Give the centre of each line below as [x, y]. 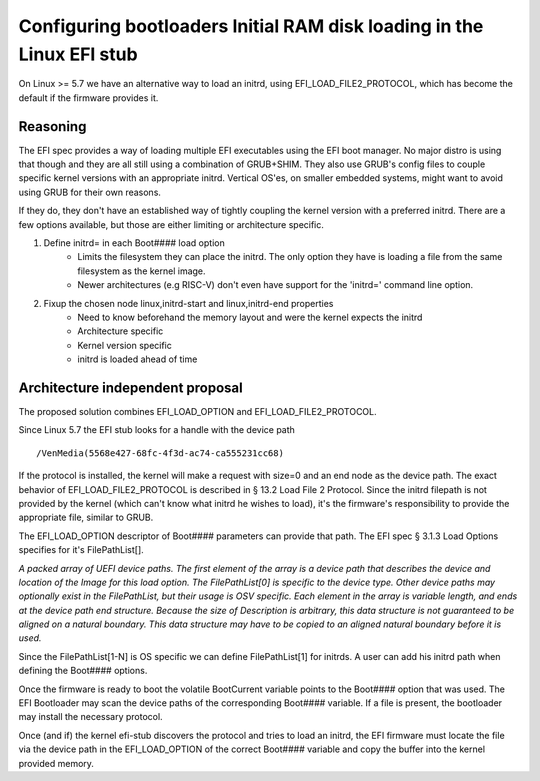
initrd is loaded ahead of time [137, 359]
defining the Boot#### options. [83, 671]
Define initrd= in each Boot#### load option [134, 242]
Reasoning [52, 126]
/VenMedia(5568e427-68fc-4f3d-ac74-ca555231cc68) [160, 453]
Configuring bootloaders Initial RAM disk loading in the [251, 26]
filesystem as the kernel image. [141, 271]
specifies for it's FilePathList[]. [81, 550]
